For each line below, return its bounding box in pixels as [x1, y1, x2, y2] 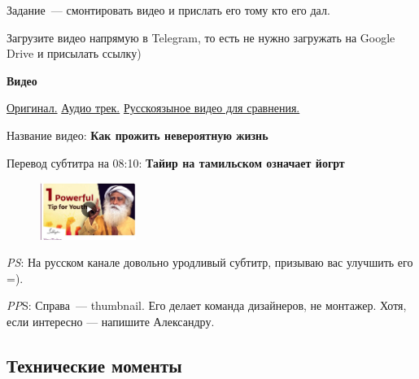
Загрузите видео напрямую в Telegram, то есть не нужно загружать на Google [7, 28, 395, 46]
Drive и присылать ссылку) [7, 45, 142, 62]
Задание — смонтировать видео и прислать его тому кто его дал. [7, 2, 330, 18]
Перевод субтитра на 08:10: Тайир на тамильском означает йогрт [7, 154, 345, 171]
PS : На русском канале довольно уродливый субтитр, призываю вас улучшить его [7, 254, 413, 271]
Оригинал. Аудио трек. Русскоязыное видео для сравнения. [7, 99, 300, 116]
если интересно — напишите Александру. [7, 313, 215, 330]
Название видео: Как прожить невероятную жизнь [7, 126, 268, 143]
